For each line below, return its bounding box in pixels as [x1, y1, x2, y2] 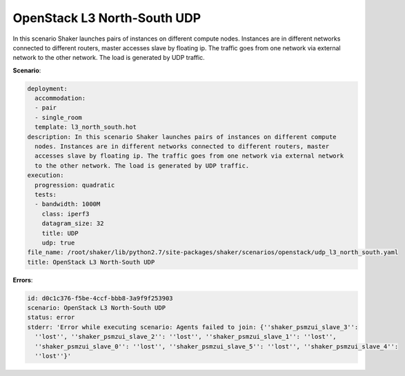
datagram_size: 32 [41, 220, 104, 227]
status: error [27, 313, 75, 322]
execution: [27, 171, 64, 179]
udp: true [41, 238, 75, 247]
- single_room [34, 114, 83, 121]
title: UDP [41, 229, 79, 237]
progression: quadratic [34, 181, 115, 189]
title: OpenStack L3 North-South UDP [27, 258, 155, 266]
